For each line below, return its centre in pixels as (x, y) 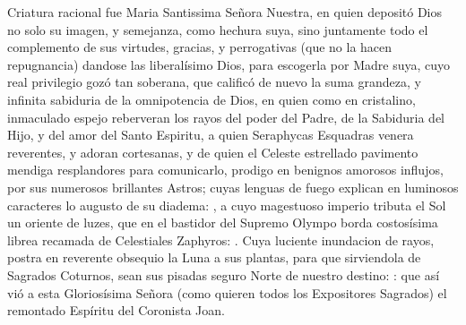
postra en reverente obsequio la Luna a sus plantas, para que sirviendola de (214, 257)
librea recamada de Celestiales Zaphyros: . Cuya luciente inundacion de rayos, (221, 239)
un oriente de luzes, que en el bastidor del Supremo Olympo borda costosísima (223, 222)
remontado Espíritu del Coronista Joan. (116, 310)
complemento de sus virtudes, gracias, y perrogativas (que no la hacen (200, 47)
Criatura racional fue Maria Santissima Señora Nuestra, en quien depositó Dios (225, 12)
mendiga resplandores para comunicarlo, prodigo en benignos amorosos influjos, (225, 170)
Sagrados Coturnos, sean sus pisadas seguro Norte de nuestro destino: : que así (224, 274)
